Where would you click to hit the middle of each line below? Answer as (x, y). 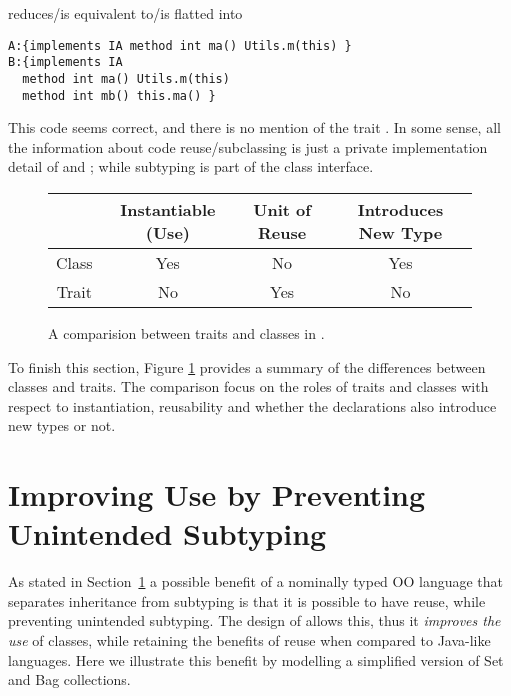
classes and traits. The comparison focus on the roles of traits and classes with (248, 386)
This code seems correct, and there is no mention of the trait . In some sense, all (254, 127)
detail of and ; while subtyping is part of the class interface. (191, 166)
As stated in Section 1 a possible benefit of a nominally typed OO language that (256, 581)
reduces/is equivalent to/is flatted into (125, 13)
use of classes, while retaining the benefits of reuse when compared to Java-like (249, 640)
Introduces (400, 209)
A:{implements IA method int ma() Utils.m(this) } (180, 45)
